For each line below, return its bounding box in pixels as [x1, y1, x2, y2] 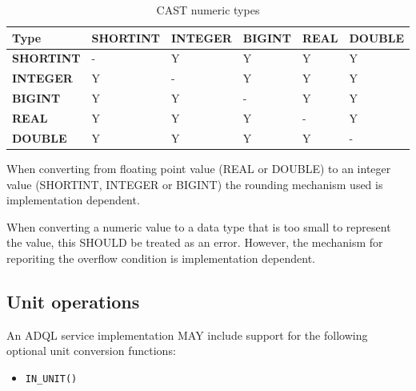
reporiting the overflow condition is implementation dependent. [6, 249, 316, 266]
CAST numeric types [156, 2, 260, 18]
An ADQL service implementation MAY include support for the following [6, 326, 368, 343]
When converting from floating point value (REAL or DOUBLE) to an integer [6, 159, 391, 176]
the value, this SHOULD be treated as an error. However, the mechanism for [6, 234, 383, 251]
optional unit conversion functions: [6, 342, 176, 359]
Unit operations [6, 288, 140, 313]
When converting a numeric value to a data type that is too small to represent [6, 218, 391, 235]
